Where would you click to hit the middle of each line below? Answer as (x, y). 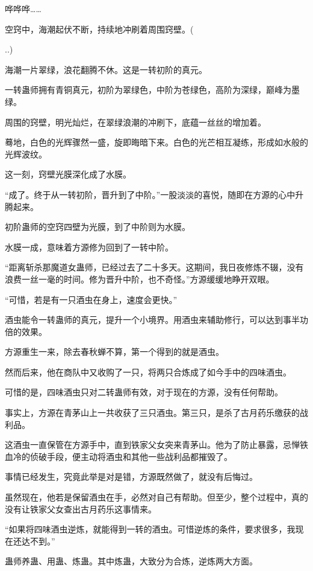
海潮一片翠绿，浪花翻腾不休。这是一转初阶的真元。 (106, 69)
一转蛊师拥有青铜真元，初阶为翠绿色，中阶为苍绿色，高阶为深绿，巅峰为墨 (152, 90)
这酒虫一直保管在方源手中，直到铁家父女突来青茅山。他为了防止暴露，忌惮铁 (156, 445)
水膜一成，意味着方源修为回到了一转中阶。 (89, 247)
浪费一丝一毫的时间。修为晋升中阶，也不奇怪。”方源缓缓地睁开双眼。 (140, 279)
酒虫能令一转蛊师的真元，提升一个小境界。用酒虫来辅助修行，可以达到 (144, 320)
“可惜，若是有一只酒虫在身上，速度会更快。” (91, 299)
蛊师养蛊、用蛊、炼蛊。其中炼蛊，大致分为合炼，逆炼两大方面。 (131, 561)
